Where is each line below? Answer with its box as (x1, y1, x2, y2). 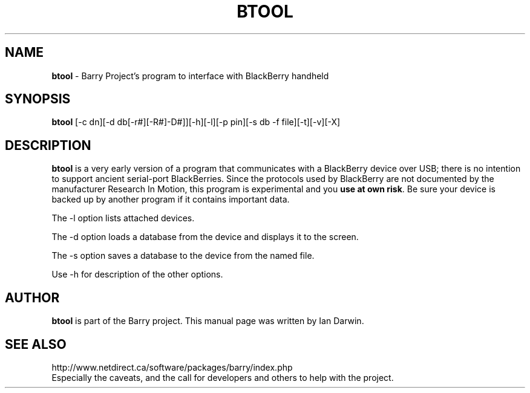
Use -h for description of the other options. (51, 269, 223, 280)
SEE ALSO (5, 336, 67, 352)
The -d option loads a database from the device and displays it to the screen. (51, 232, 359, 242)
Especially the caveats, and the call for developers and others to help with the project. (51, 372, 394, 383)
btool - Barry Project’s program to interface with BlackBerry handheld (51, 70, 329, 81)
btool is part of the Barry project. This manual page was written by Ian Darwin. (51, 316, 364, 326)
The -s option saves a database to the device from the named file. (51, 250, 315, 261)
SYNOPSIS (5, 91, 71, 107)
